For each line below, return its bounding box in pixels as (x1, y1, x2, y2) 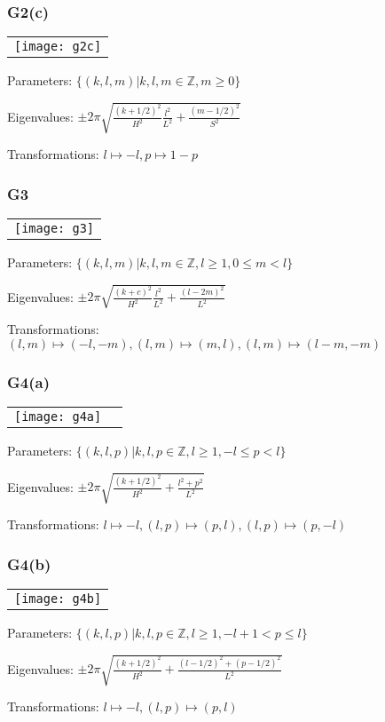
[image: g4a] (14, 409, 102, 424)
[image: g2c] (14, 39, 102, 54)
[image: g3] (14, 221, 95, 236)
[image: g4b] (14, 591, 102, 607)
